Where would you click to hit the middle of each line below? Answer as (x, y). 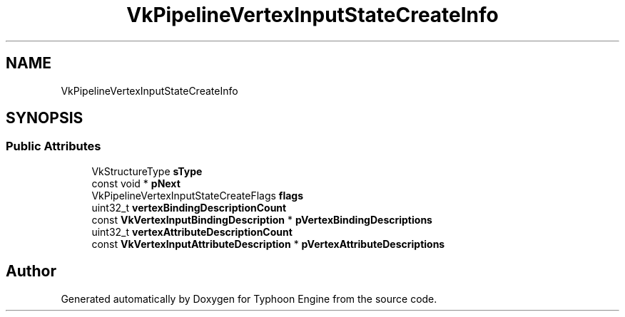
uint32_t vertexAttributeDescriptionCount (192, 232)
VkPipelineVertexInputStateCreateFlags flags (198, 195)
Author (31, 271)
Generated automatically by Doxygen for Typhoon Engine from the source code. (249, 298)
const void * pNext (136, 183)
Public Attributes (54, 146)
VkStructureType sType (147, 171)
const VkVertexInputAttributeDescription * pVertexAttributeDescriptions (268, 244)
